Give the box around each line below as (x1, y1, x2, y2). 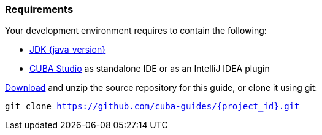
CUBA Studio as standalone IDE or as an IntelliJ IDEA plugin (29, 63, 270, 74)
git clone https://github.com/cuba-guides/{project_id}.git (5, 101, 300, 112)
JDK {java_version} (29, 44, 106, 55)
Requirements (5, 3, 74, 15)
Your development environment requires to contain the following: (5, 25, 267, 36)
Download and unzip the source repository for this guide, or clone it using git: (5, 82, 318, 93)
